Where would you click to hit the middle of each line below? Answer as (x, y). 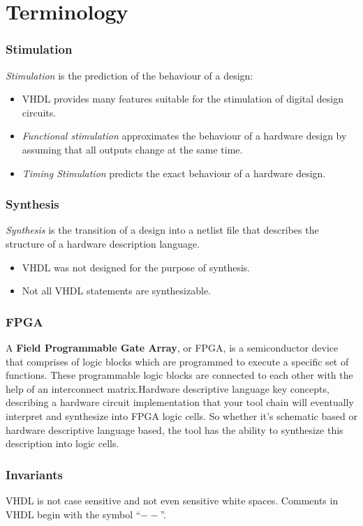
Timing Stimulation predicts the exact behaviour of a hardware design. (174, 173)
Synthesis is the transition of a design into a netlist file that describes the (162, 230)
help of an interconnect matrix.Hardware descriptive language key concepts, (168, 388)
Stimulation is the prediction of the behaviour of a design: (129, 75)
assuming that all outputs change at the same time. (132, 149)
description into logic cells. (62, 443)
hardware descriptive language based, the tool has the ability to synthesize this (175, 429)
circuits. (39, 112)
